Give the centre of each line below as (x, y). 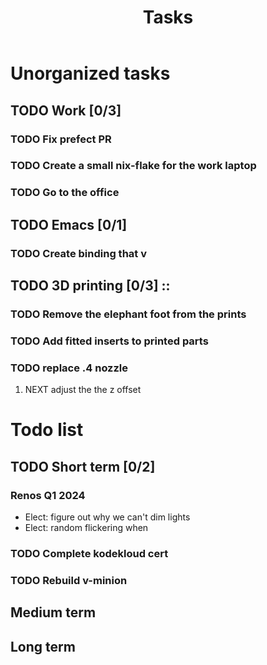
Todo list (47, 430)
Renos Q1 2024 (48, 495)
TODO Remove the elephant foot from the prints (128, 314)
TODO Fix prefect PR (61, 139)
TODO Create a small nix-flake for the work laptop (133, 166)
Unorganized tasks (90, 73)
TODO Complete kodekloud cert (89, 553)
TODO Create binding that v (78, 253)
